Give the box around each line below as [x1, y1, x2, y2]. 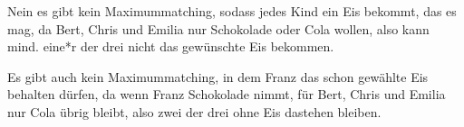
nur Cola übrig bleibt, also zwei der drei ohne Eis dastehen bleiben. [7, 102, 382, 121]
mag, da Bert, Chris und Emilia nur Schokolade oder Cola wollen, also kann [7, 19, 430, 38]
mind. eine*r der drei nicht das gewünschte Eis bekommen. [7, 37, 334, 56]
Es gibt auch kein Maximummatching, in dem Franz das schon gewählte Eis [7, 67, 429, 86]
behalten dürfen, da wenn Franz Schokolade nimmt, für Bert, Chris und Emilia [7, 85, 446, 104]
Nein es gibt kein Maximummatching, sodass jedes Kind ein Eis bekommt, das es [7, 2, 457, 20]
